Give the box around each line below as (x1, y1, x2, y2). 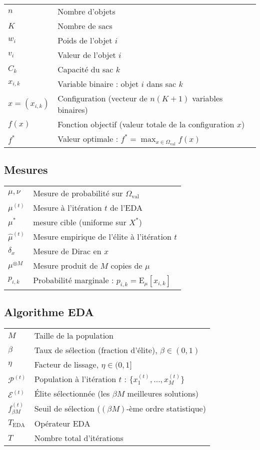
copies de (110, 259, 142, 271)
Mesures (4, 162, 48, 177)
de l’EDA (110, 201, 143, 213)
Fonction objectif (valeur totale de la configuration (57, 118, 234, 130)
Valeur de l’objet (57, 49, 116, 60)
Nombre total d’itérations (34, 432, 123, 444)
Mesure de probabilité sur (33, 187, 123, 199)
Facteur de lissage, (34, 359, 99, 371)
